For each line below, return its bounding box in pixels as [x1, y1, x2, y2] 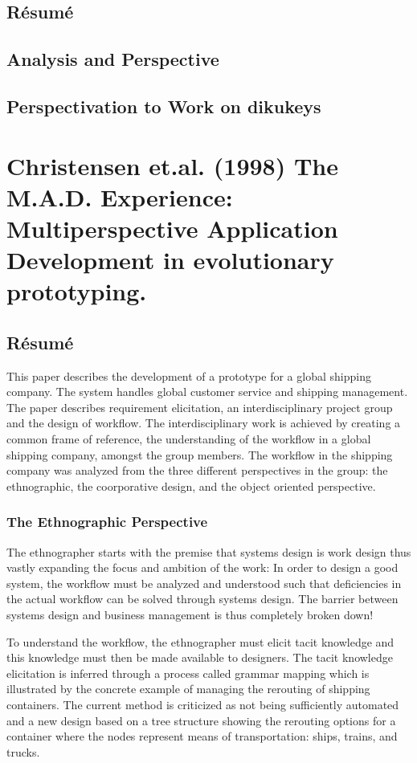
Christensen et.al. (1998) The [6, 149, 338, 182]
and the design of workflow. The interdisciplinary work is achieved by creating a [6, 414, 401, 431]
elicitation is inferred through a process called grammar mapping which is [6, 664, 370, 681]
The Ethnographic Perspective [6, 512, 208, 532]
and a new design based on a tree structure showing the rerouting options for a [6, 712, 396, 728]
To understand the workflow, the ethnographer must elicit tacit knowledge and [6, 633, 395, 650]
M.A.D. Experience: [6, 180, 233, 213]
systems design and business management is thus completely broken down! [6, 606, 374, 623]
